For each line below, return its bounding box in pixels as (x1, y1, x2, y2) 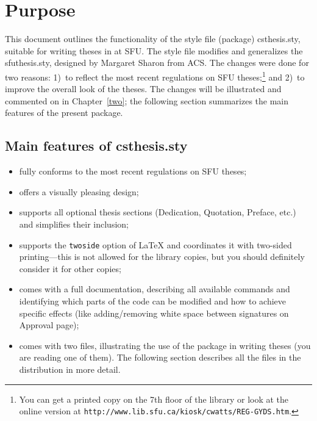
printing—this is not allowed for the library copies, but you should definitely (19, 250, 305, 263)
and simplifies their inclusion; (19, 217, 129, 230)
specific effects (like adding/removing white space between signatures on (19, 306, 289, 319)
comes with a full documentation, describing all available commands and (19, 282, 290, 295)
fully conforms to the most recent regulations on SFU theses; (19, 165, 247, 178)
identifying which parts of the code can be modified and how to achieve (19, 294, 287, 307)
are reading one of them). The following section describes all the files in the (19, 351, 301, 364)
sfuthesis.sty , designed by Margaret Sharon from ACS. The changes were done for (5, 56, 309, 69)
